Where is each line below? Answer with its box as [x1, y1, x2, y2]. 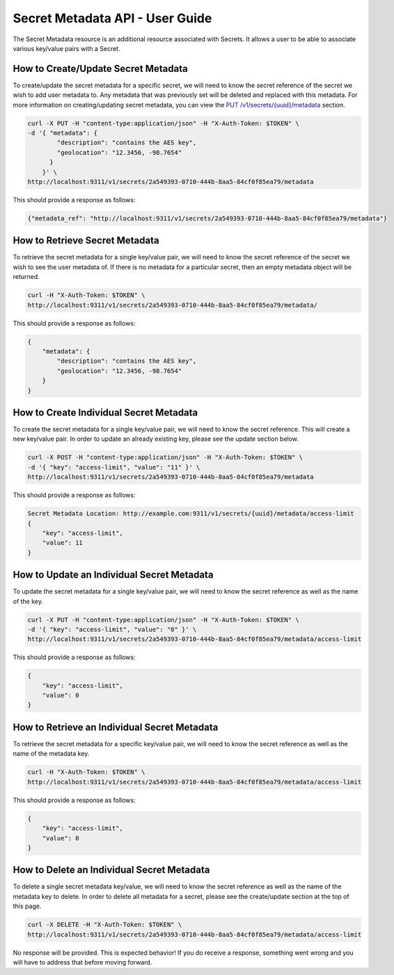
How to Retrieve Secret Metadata [13, 234, 159, 247]
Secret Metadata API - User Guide [13, 10, 212, 26]
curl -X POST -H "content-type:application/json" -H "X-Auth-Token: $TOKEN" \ [27, 453, 303, 462]
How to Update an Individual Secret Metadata [13, 569, 214, 581]
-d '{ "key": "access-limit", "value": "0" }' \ [27, 625, 197, 633]
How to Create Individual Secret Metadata [13, 407, 198, 418]
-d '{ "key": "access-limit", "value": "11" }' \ [27, 463, 200, 471]
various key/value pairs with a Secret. [13, 44, 121, 52]
